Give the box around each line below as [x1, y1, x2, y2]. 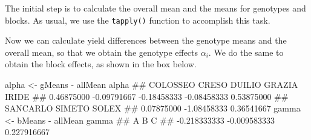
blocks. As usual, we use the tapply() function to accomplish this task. [5, 13, 270, 26]
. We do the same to [208, 45, 284, 58]
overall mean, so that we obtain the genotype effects [5, 45, 198, 58]
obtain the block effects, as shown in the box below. [5, 58, 197, 70]
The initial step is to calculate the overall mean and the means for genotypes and [5, 2, 306, 14]
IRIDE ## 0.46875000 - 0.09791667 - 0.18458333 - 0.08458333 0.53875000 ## [5, 90, 289, 102]
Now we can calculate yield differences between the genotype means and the [5, 34, 287, 47]
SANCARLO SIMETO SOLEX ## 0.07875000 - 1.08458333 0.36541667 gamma [5, 102, 301, 115]
